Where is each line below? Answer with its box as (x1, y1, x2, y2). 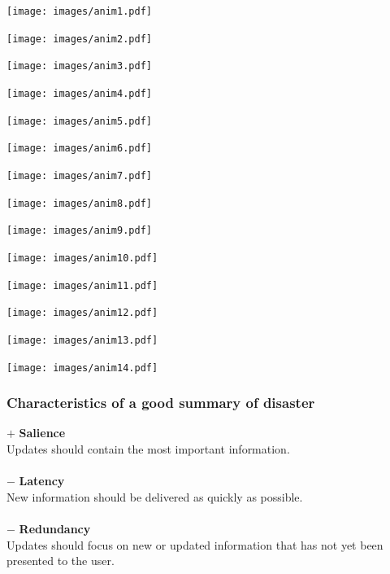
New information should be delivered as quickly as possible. (6, 488, 303, 505)
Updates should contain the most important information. (6, 440, 290, 457)
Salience (19, 424, 66, 441)
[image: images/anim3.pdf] (6, 60, 152, 72)
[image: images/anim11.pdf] (6, 279, 158, 291)
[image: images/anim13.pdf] (6, 334, 158, 346)
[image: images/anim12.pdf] (6, 307, 158, 319)
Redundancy (19, 519, 91, 537)
